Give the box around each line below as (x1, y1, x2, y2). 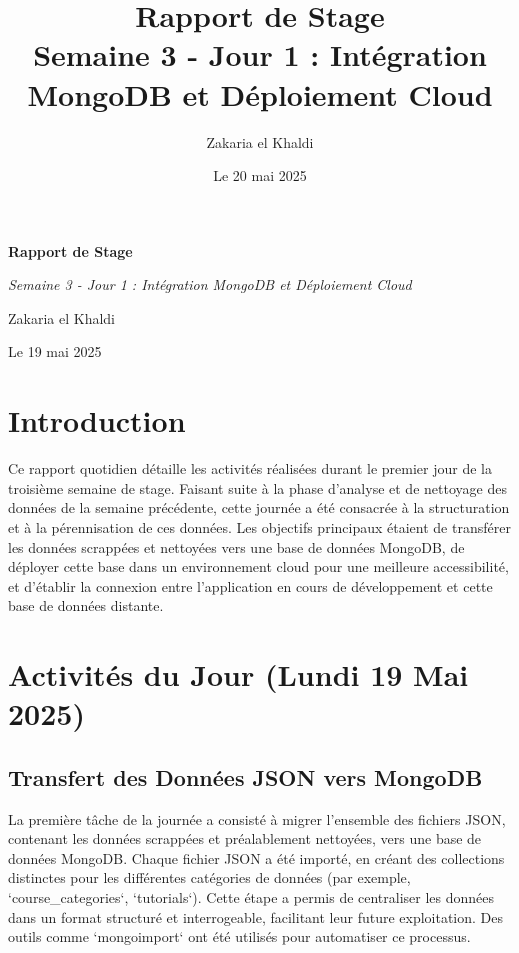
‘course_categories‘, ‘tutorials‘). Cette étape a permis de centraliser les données (8, 887, 495, 908)
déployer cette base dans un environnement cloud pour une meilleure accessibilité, (8, 556, 509, 577)
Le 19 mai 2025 (8, 341, 102, 362)
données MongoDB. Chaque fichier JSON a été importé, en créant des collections (8, 847, 505, 868)
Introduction (8, 400, 186, 441)
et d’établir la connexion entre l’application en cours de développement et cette (8, 575, 493, 596)
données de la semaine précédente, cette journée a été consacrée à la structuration (8, 497, 510, 518)
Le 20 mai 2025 (213, 165, 307, 186)
